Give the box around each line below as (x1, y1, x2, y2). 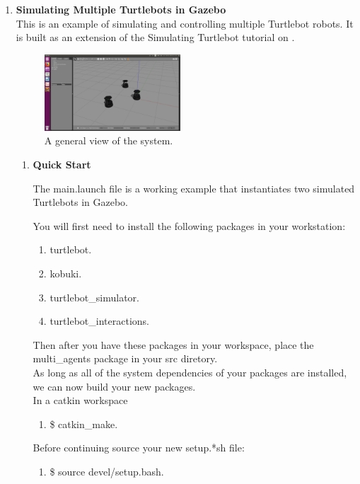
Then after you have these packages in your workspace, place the (33, 337, 314, 352)
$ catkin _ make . (50, 416, 118, 431)
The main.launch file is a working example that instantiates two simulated (33, 180, 355, 195)
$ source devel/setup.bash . (50, 463, 164, 478)
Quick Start (33, 156, 91, 171)
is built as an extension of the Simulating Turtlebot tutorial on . (16, 30, 295, 45)
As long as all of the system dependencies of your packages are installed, (33, 364, 347, 379)
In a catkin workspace (33, 393, 128, 408)
